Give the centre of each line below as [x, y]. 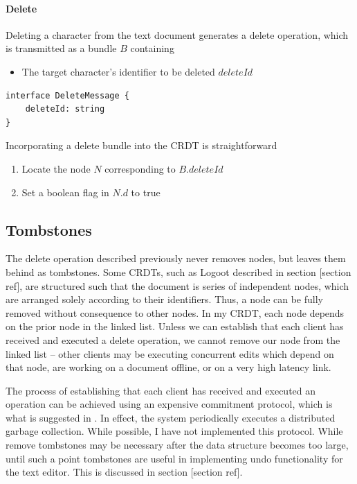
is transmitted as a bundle [61, 48]
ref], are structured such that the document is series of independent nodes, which [177, 285]
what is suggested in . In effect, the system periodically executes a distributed [171, 417]
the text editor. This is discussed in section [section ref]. [124, 472]
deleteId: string [65, 109]
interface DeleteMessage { [67, 95]
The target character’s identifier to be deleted [118, 71]
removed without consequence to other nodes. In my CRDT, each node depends [175, 312]
